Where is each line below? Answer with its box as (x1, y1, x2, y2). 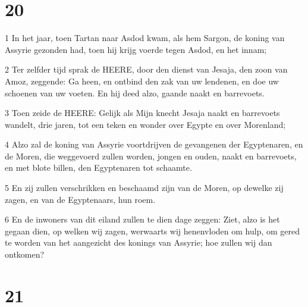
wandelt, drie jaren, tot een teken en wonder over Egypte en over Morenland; (5, 118, 286, 130)
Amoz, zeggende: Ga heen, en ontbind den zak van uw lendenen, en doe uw (5, 74, 279, 87)
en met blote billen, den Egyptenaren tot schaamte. (5, 161, 192, 174)
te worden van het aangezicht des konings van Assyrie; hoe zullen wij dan (5, 236, 272, 249)
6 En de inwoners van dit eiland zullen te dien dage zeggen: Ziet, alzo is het (5, 213, 280, 225)
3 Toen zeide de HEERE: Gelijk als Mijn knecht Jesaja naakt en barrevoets (5, 106, 280, 119)
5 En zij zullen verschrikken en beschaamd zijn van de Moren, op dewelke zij (5, 181, 284, 194)
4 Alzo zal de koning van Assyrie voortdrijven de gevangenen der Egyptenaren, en (5, 138, 303, 151)
